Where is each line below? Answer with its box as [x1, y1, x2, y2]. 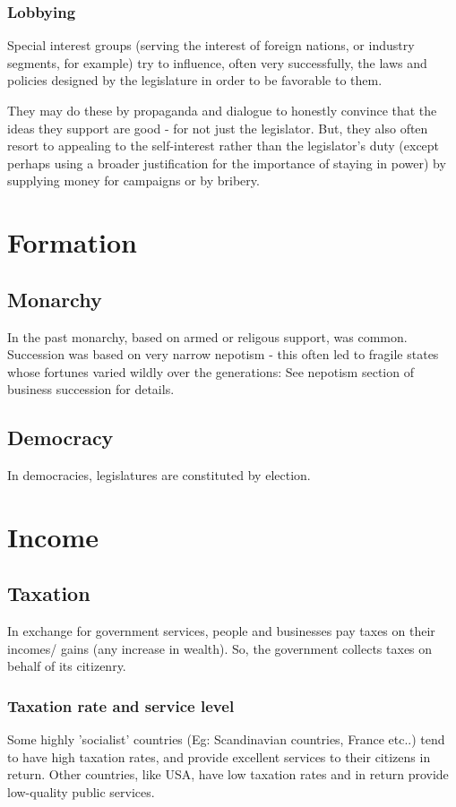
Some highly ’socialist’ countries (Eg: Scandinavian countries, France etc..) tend [7, 730, 445, 749]
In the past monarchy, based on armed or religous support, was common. [7, 327, 408, 346]
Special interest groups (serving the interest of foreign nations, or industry [7, 36, 415, 55]
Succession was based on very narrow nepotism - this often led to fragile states [7, 345, 439, 364]
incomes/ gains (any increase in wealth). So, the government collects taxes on [7, 639, 433, 657]
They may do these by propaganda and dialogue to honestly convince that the [7, 101, 437, 119]
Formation [7, 224, 137, 261]
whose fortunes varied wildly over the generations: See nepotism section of [7, 362, 414, 381]
